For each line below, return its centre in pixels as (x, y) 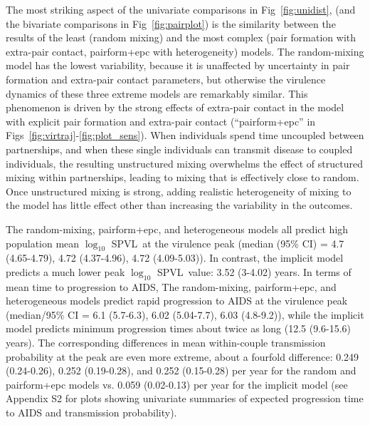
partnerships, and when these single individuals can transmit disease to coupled (179, 149)
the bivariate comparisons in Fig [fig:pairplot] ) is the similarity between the (171, 23)
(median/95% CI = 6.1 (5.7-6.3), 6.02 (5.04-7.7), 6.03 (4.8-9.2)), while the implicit (185, 314)
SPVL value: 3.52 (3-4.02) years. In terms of (254, 271)
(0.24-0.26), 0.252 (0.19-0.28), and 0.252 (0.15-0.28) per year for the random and (181, 370)
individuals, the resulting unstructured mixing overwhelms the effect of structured (184, 163)
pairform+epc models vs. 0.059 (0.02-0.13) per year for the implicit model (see (177, 384)
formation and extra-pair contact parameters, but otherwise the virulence (166, 79)
